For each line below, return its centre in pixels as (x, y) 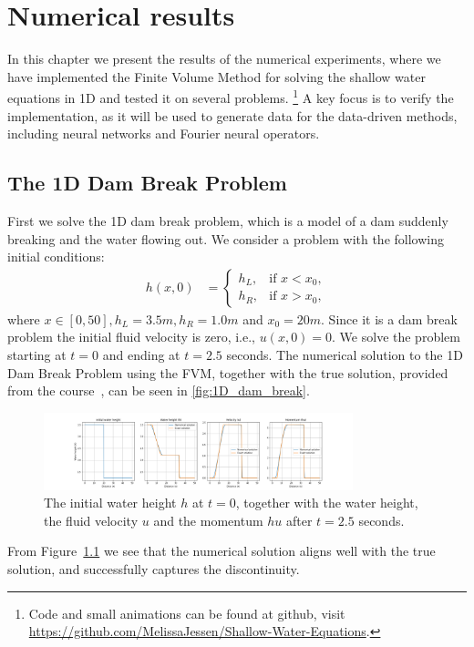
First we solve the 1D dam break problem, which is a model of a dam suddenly (228, 220)
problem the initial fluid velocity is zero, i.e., (132, 337)
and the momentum (208, 520)
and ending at (141, 354)
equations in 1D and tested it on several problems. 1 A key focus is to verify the (231, 96)
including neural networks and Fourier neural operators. (164, 134)
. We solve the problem (396, 337)
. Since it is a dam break (389, 318)
